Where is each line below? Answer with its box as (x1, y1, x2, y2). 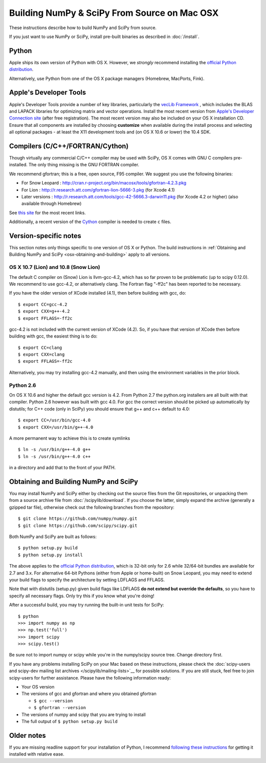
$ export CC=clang (18, 344, 63, 350)
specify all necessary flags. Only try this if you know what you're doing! (9, 593, 155, 599)
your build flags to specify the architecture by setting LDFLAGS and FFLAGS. (9, 576, 165, 582)
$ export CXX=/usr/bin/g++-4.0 (18, 424, 94, 430)
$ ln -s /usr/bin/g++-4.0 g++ (18, 447, 91, 453)
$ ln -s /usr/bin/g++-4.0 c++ (18, 454, 91, 459)
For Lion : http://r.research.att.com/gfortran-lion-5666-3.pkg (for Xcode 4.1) (21, 187, 175, 192)
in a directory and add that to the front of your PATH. (9, 464, 116, 471)
